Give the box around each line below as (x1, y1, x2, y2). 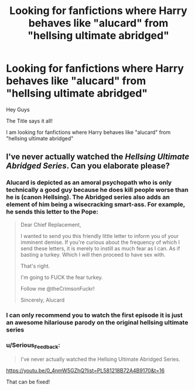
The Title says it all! (6, 117, 53, 124)
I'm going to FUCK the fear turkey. (20, 274, 104, 281)
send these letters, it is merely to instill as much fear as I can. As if (20, 244, 180, 252)
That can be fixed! (6, 378, 50, 385)
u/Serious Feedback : (6, 341, 60, 350)
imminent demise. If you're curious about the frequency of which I (20, 239, 180, 246)
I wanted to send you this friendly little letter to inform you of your (20, 232, 179, 239)
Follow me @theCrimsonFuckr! (20, 285, 95, 292)
